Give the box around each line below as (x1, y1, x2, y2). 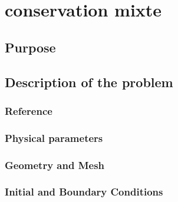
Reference (5, 103, 52, 118)
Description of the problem (5, 72, 173, 91)
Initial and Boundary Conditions (5, 184, 163, 199)
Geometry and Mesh (5, 157, 105, 172)
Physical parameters (5, 130, 103, 145)
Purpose (5, 38, 56, 56)
